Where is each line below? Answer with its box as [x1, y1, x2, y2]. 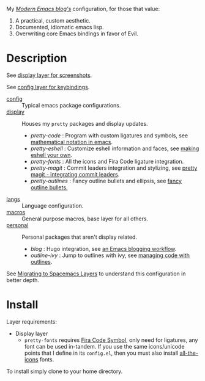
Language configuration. [21, 201, 84, 209]
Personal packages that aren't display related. [21, 233, 138, 241]
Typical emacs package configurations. [21, 101, 121, 109]
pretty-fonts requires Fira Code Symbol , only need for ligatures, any [24, 336, 198, 344]
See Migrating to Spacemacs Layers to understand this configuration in [6, 270, 186, 277]
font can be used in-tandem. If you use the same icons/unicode [24, 343, 185, 350]
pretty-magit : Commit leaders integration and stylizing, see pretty [30, 164, 198, 172]
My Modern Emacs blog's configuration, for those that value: [6, 5, 160, 12]
